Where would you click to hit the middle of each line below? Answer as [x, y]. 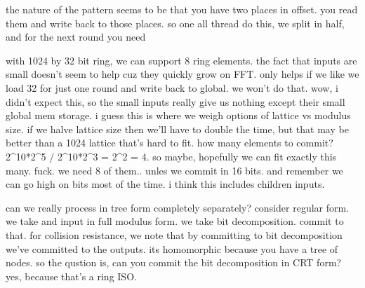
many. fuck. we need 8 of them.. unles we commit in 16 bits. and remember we [174, 170]
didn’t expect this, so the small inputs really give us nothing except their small [175, 101]
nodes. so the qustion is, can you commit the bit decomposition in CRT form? [174, 262]
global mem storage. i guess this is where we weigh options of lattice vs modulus [178, 115]
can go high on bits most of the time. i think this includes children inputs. [165, 184]
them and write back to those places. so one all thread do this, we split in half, [175, 23]
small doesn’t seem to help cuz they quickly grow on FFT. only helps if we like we [182, 74]
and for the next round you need [76, 37]
